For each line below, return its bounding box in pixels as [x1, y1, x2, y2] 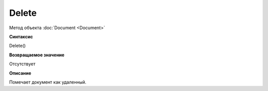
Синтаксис [9, 34, 33, 40]
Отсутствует [9, 61, 36, 67]
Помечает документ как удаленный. [9, 79, 87, 85]
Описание [9, 70, 32, 76]
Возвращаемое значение [9, 52, 65, 58]
